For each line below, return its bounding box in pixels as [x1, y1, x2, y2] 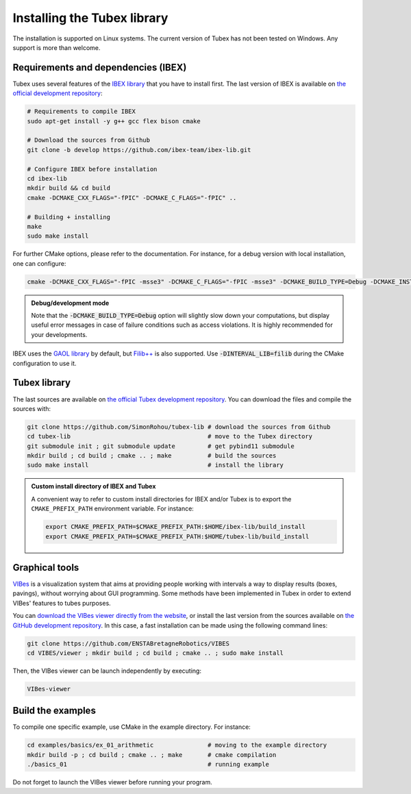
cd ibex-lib [27, 175, 68, 182]
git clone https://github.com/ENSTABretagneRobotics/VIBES [27, 639, 229, 647]
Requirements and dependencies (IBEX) [12, 62, 187, 73]
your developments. [31, 330, 88, 338]
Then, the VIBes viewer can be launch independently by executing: [12, 667, 202, 675]
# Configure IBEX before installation [27, 165, 158, 173]
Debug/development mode [31, 299, 110, 307]
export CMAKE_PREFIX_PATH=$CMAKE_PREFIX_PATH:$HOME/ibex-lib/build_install [45, 523, 306, 531]
